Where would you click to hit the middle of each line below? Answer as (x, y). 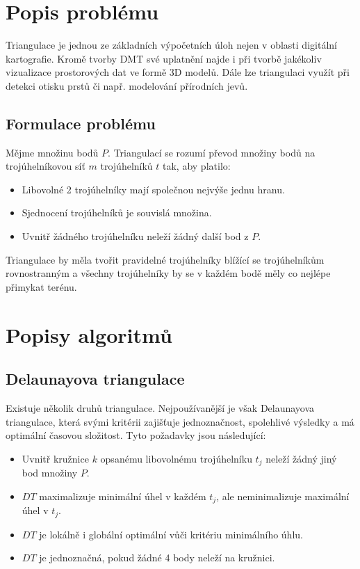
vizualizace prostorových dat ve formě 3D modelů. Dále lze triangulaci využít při (178, 72)
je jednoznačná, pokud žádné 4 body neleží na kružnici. (157, 558)
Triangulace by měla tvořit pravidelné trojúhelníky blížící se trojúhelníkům (165, 259)
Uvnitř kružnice (55, 458)
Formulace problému (81, 123)
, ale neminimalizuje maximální (283, 496)
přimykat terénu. (41, 286)
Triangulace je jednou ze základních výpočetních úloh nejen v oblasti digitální (171, 45)
